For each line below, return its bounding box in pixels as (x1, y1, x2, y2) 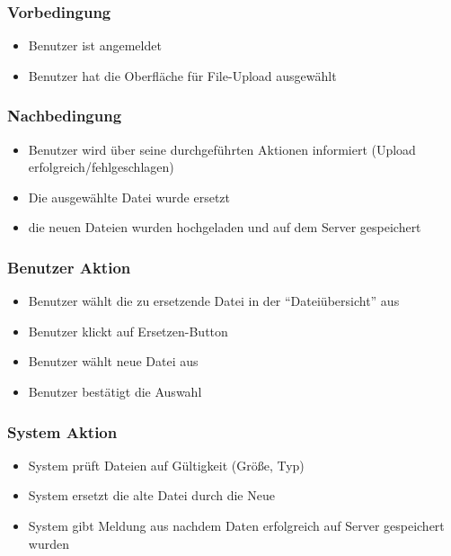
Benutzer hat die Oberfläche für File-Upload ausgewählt (28, 66, 337, 85)
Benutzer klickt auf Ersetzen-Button (28, 321, 228, 340)
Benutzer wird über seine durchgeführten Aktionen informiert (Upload (28, 139, 416, 158)
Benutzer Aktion (7, 256, 131, 278)
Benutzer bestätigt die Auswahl (28, 382, 202, 400)
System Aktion (7, 420, 118, 443)
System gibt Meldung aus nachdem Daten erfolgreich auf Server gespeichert (28, 516, 445, 534)
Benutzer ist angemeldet (28, 36, 162, 55)
